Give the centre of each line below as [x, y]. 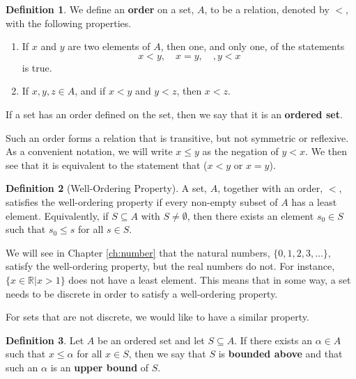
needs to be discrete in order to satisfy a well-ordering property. [142, 293]
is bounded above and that [280, 354]
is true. [37, 67]
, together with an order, [270, 188]
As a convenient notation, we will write [89, 151]
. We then [326, 151]
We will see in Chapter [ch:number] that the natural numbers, [138, 252]
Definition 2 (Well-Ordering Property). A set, [107, 188]
